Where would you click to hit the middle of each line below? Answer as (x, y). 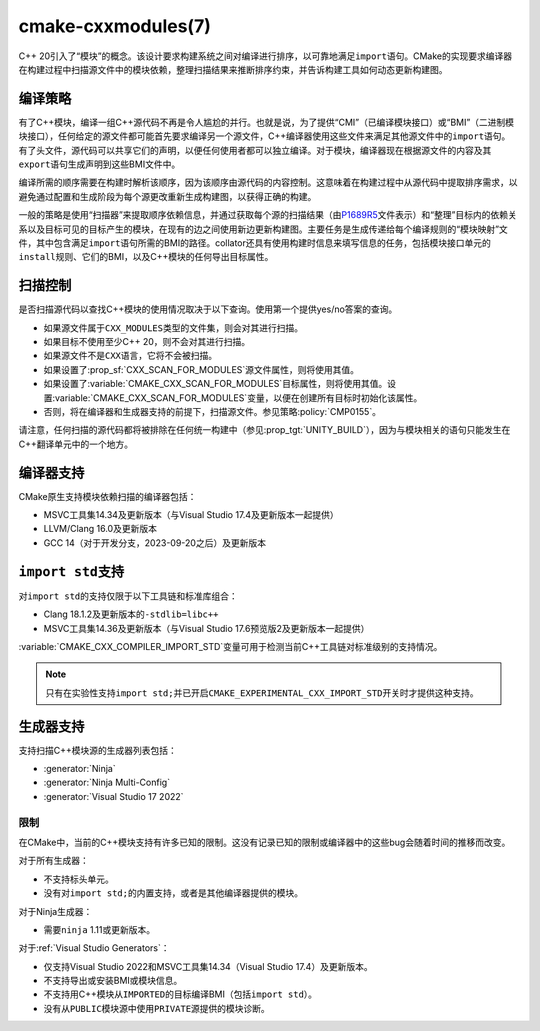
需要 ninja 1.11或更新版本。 (99, 929)
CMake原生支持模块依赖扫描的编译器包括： (107, 496)
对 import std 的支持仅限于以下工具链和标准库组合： (128, 596)
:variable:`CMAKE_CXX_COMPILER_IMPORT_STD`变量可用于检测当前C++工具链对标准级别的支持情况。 (230, 646)
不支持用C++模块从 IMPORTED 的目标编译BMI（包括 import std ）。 (180, 994)
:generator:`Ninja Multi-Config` (106, 782)
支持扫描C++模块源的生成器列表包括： (97, 750)
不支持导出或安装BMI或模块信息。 (113, 981)
